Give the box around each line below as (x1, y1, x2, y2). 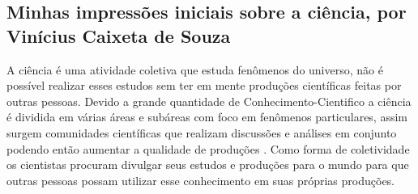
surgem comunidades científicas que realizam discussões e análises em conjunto (6, 124, 397, 141)
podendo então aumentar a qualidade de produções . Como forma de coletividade (6, 140, 410, 157)
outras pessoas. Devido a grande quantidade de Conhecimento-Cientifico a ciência (6, 92, 412, 109)
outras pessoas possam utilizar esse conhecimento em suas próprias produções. (6, 171, 395, 188)
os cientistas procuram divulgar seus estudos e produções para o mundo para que (6, 156, 409, 173)
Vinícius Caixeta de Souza (6, 23, 231, 48)
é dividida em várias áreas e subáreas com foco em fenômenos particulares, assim (6, 108, 408, 125)
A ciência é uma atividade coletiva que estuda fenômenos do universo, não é (6, 61, 383, 78)
